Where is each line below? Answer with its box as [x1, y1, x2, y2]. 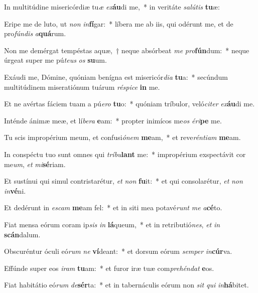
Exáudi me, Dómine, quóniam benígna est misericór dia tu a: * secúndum [4, 71, 228, 82]
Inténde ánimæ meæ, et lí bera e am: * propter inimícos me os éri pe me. [4, 115, 222, 125]
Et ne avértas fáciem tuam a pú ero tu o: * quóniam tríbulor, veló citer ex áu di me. [4, 98, 255, 109]
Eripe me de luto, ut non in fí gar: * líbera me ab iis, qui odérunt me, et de [4, 18, 233, 29]
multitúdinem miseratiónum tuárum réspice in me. [4, 81, 160, 92]
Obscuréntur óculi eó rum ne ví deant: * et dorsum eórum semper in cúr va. [4, 246, 232, 256]
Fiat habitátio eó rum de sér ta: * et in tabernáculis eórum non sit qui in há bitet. [4, 279, 249, 290]
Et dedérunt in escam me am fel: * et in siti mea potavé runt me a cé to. [4, 202, 222, 213]
